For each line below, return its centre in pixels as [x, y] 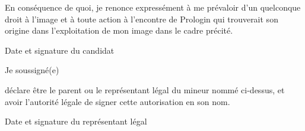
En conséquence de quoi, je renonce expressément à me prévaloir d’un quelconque [153, 7]
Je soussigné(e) [32, 70]
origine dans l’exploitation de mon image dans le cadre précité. [119, 30]
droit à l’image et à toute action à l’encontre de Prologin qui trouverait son [142, 19]
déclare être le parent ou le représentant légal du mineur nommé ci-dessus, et [145, 89]
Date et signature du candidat [60, 50]
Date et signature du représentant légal [76, 121]
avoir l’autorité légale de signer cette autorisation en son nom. [117, 101]
